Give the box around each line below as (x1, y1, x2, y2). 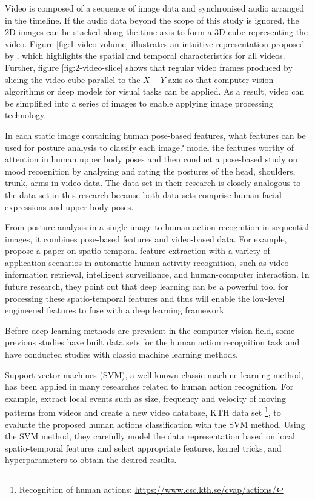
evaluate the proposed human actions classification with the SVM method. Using (5, 418, 305, 430)
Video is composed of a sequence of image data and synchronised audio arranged (5, 2, 304, 14)
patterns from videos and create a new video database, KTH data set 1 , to (5, 404, 281, 419)
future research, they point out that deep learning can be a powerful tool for (5, 280, 288, 293)
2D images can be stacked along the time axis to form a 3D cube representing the (5, 25, 308, 38)
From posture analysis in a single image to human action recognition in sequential (5, 221, 309, 233)
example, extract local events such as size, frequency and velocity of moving (5, 392, 286, 404)
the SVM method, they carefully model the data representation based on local (5, 430, 296, 442)
